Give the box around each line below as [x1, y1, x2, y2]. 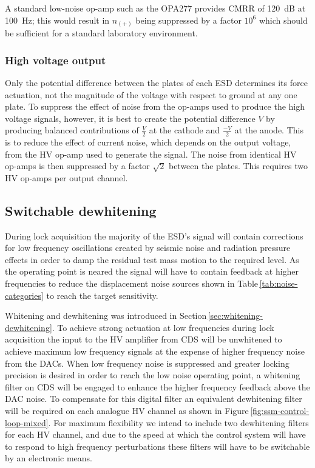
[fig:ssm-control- [250, 404, 310, 417]
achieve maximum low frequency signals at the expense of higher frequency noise [5, 345, 305, 358]
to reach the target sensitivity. [46, 289, 158, 301]
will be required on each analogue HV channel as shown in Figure [5, 404, 249, 417]
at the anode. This [234, 124, 303, 136]
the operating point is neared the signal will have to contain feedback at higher [5, 265, 299, 278]
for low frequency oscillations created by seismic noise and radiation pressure [5, 241, 291, 254]
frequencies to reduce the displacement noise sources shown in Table [5, 277, 259, 290]
